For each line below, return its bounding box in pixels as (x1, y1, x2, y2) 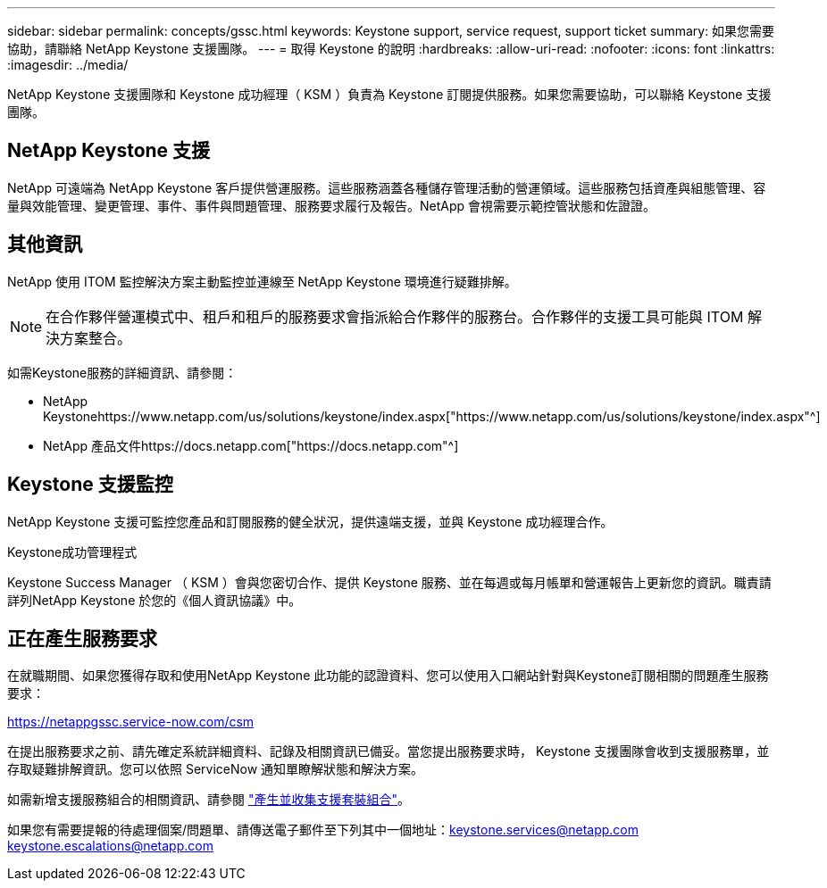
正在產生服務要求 (7, 627, 157, 650)
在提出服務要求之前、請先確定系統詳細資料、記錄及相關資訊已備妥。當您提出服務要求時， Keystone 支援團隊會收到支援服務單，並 (7, 743, 770, 759)
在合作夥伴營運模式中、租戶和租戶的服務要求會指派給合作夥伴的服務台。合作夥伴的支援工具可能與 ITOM (46, 307, 744, 326)
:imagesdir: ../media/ (7, 57, 129, 72)
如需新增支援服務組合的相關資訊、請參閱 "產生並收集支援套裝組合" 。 (7, 792, 410, 808)
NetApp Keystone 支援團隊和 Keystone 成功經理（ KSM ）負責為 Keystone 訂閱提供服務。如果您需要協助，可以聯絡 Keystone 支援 (7, 87, 772, 102)
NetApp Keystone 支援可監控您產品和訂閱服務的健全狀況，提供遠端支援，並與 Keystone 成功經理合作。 (7, 513, 614, 529)
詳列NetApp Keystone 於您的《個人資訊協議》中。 (7, 592, 302, 608)
